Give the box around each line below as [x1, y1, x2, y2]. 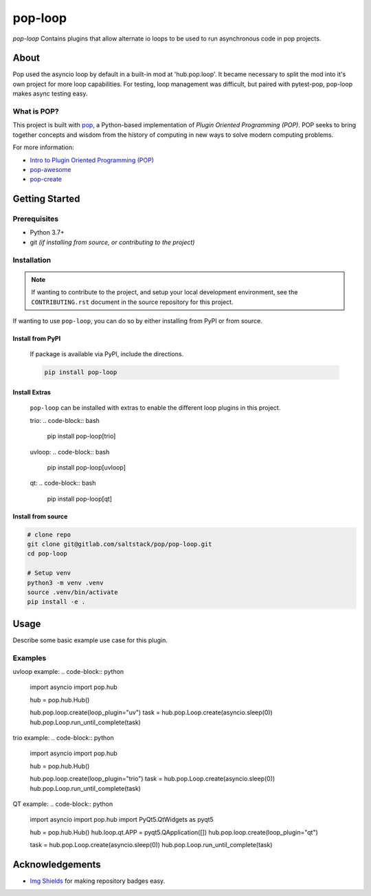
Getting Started [12, 193, 80, 205]
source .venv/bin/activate [27, 589, 118, 596]
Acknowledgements [12, 858, 101, 870]
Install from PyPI [12, 334, 61, 342]
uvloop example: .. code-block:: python [12, 668, 124, 676]
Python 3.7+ [30, 228, 65, 237]
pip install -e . [27, 598, 86, 606]
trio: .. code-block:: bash [30, 416, 100, 424]
